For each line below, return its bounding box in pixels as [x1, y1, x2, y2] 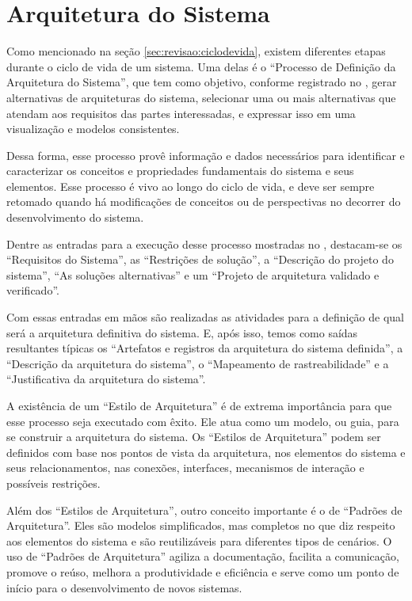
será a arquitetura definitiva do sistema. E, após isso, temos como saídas [6, 324, 358, 340]
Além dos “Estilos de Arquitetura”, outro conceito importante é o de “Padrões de [6, 501, 402, 518]
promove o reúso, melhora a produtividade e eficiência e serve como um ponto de [6, 563, 399, 580]
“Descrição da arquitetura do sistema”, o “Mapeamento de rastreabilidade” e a [6, 355, 389, 371]
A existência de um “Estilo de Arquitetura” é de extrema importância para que [6, 397, 392, 413]
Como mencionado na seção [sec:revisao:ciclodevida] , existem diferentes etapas [6, 43, 386, 59]
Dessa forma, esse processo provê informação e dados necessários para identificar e [6, 146, 405, 163]
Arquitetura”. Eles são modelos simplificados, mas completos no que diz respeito [6, 517, 395, 534]
